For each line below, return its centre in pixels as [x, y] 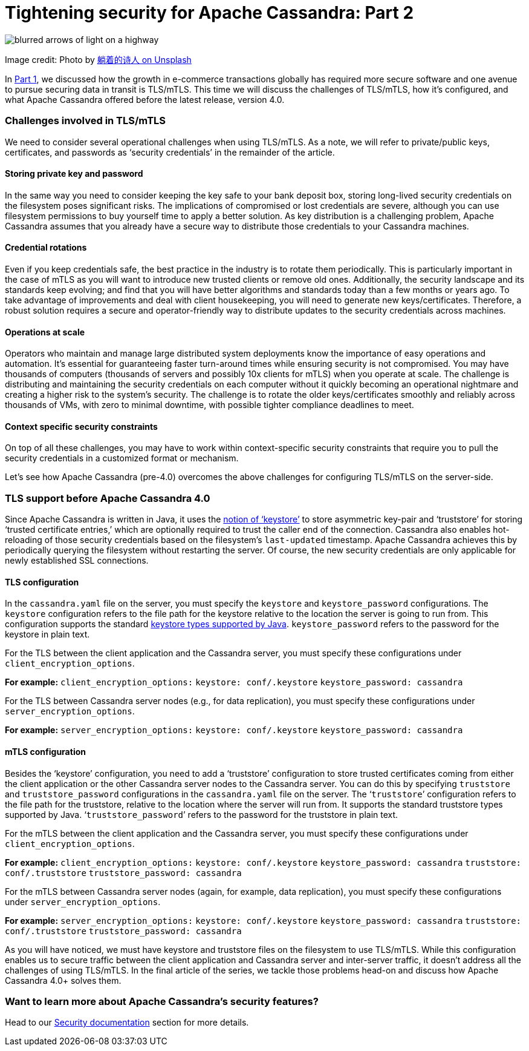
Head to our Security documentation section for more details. [127, 1023]
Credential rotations [46, 248]
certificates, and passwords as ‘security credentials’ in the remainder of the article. [170, 152]
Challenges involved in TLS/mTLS [86, 121]
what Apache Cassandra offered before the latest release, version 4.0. [145, 99]
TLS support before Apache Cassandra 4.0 [108, 498]
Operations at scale [45, 332]
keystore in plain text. [47, 634]
